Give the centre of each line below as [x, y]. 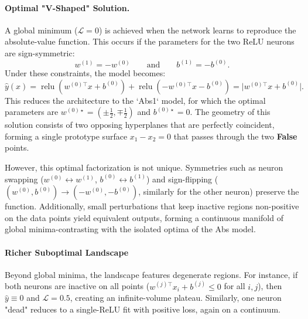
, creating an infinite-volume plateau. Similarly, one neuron [176, 298]
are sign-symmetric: [40, 52]
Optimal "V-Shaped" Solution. [67, 7]
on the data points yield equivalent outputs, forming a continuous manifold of [144, 217]
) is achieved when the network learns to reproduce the [197, 30]
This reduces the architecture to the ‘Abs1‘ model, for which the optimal [135, 100]
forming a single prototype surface [66, 136]
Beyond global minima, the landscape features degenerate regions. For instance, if [151, 274]
